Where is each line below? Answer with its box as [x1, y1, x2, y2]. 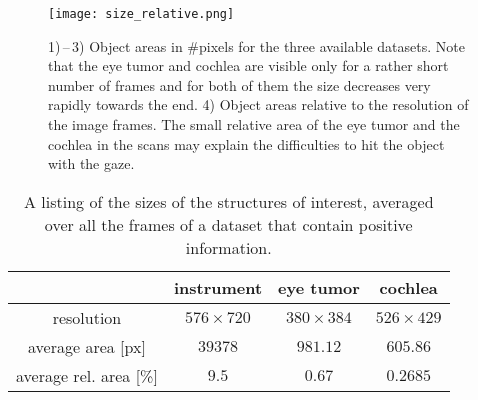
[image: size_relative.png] [48, 7, 235, 21]
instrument [173, 275, 263, 299]
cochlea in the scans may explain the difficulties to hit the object [48, 133, 445, 154]
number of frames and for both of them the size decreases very [48, 74, 431, 95]
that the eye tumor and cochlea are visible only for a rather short [48, 55, 449, 76]
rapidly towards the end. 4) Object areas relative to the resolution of [48, 94, 469, 115]
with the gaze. [48, 153, 135, 174]
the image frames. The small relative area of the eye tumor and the [48, 114, 460, 135]
